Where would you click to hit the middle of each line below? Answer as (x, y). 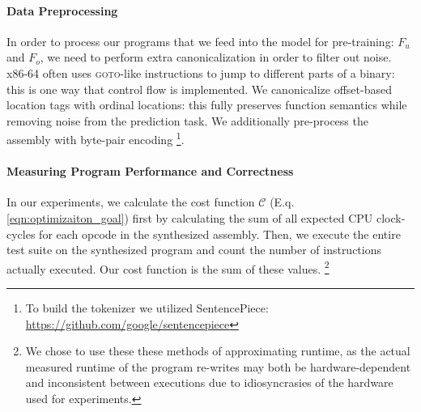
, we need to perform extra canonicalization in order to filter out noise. (216, 57)
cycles (21, 234)
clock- (391, 218)
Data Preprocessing (62, 10)
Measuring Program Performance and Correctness (150, 171)
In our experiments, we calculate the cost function (131, 202)
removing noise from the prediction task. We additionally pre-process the (187, 120)
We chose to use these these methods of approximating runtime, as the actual (218, 351)
